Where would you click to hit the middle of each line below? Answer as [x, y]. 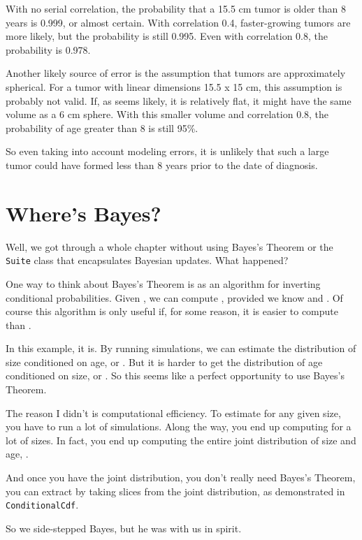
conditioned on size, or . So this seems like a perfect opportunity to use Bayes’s [175, 375]
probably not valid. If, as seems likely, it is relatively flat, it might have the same [179, 100]
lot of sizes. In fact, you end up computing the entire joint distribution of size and [181, 440]
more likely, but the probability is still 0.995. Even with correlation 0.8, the [167, 36]
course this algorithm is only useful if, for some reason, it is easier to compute [172, 311]
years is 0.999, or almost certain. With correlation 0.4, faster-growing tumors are [178, 22]
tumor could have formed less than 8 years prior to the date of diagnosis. [162, 165]
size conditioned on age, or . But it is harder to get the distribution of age [164, 362]
